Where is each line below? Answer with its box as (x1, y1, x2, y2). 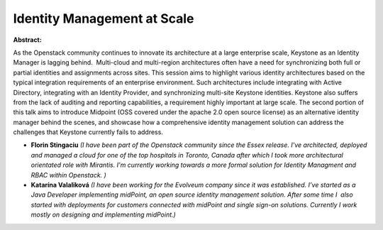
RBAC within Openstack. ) (30, 170, 106, 179)
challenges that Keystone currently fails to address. (13, 128, 163, 136)
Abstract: (13, 35, 42, 44)
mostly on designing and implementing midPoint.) (30, 210, 177, 219)
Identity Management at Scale (13, 11, 194, 26)
